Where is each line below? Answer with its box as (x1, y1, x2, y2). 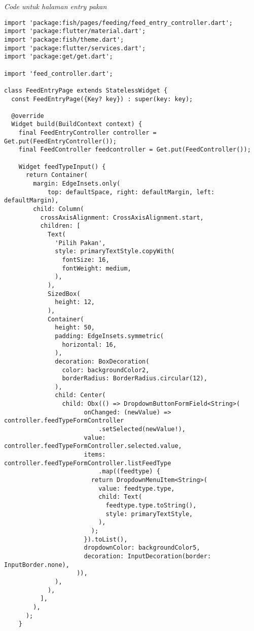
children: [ (40, 222, 81, 230)
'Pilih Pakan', (55, 239, 106, 247)
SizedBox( (47, 290, 81, 297)
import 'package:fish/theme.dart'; (4, 36, 124, 43)
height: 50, (55, 324, 95, 332)
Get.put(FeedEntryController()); (4, 137, 117, 145)
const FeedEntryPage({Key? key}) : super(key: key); (11, 95, 193, 103)
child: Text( (98, 493, 142, 501)
